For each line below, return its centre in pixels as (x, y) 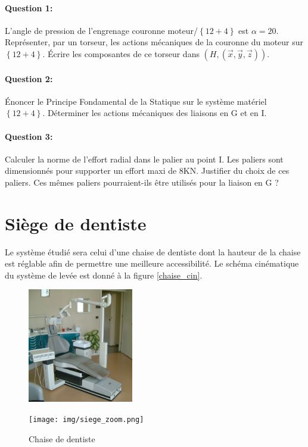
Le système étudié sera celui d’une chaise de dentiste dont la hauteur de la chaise (153, 251)
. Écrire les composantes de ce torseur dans (121, 53)
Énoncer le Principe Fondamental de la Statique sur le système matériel (136, 101)
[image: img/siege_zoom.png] (86, 420)
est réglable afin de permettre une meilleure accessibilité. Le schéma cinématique (152, 263)
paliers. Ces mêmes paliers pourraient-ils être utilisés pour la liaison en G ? (142, 182)
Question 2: (29, 78)
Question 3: (29, 136)
